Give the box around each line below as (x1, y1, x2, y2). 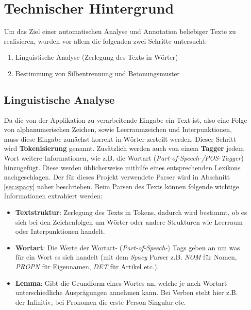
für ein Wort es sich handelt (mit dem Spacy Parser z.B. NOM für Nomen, (15, 252, 237, 262)
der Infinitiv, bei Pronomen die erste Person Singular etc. (15, 296, 186, 307)
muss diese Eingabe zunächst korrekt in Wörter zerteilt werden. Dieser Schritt (4, 133, 236, 144)
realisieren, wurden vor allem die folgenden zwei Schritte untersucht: (4, 35, 207, 46)
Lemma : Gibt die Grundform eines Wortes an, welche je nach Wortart (15, 277, 227, 288)
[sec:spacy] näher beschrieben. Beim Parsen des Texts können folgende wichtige (4, 181, 239, 191)
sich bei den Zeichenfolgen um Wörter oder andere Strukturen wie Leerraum (15, 216, 243, 227)
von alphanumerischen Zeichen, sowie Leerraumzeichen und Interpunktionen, (4, 124, 232, 134)
